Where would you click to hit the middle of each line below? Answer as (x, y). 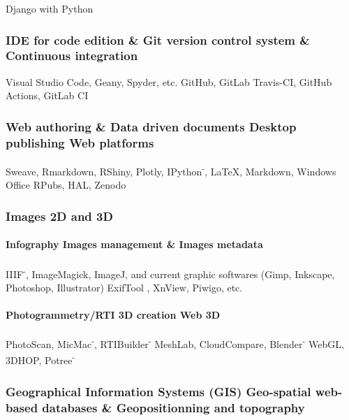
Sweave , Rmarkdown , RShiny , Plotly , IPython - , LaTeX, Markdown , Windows (171, 170)
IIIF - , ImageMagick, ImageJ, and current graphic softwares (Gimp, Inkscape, (170, 273)
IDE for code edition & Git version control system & (158, 39)
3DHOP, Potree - (40, 359)
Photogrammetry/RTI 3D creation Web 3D (113, 314)
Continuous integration (72, 56)
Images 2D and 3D (59, 216)
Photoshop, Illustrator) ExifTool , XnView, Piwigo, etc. (124, 287)
